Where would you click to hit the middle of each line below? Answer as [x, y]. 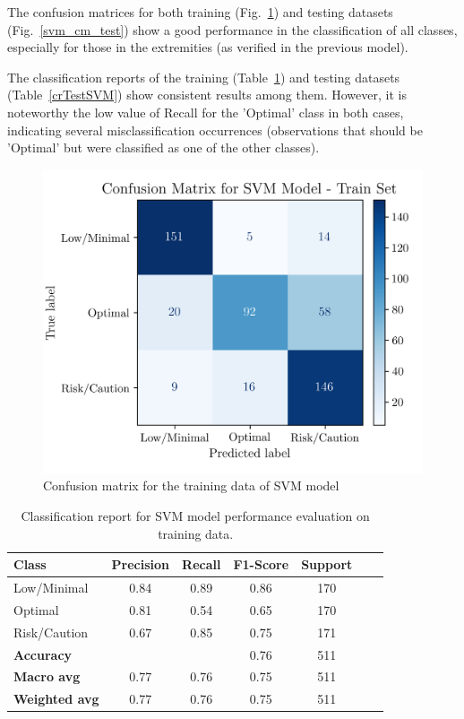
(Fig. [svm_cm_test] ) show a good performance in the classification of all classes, [232, 29]
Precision [141, 564]
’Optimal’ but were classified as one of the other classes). [163, 147]
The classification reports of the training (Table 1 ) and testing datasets [204, 77]
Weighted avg [56, 699]
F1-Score [261, 564]
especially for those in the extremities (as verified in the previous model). [208, 47]
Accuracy [43, 654]
